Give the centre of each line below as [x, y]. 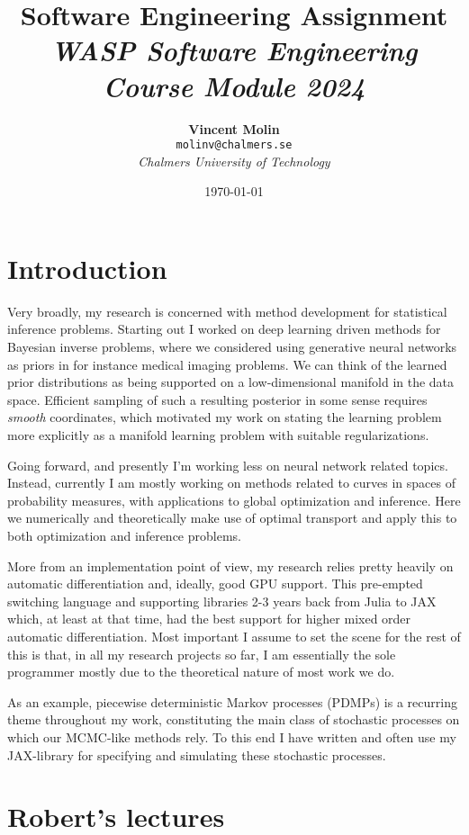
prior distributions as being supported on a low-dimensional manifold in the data [231, 382]
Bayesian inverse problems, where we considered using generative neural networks [232, 347]
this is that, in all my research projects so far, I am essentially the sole [202, 654]
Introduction [87, 268]
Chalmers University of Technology [234, 161]
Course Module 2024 [234, 85]
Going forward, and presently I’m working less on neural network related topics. [228, 465]
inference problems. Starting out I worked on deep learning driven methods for [224, 329]
